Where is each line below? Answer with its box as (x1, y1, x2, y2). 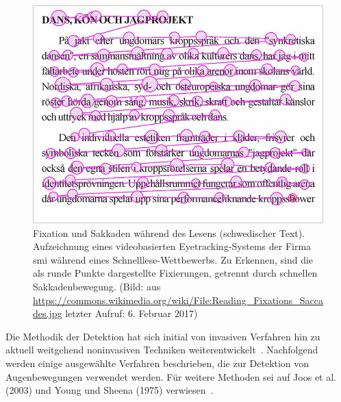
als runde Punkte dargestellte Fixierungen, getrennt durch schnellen (33, 266, 318, 280)
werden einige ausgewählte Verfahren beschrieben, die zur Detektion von (5, 355, 310, 370)
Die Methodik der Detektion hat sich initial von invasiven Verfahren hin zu (5, 329, 320, 343)
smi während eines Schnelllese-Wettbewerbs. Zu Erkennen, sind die (33, 252, 314, 266)
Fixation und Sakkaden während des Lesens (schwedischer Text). (33, 225, 305, 240)
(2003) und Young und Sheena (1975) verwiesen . (5, 383, 214, 397)
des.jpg (33, 306, 62, 321)
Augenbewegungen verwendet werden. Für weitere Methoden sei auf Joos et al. (5, 369, 336, 384)
